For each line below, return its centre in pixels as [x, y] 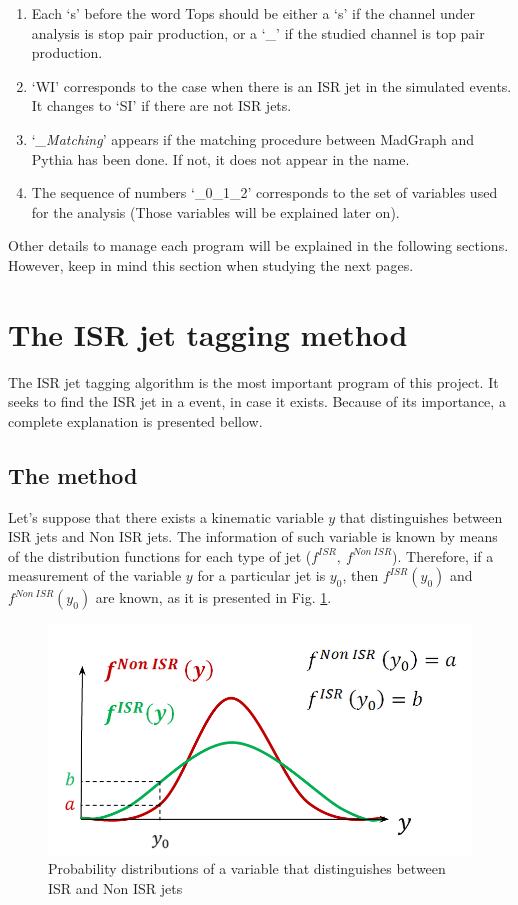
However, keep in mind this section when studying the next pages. [211, 264]
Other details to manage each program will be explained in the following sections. [258, 245]
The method [73, 474]
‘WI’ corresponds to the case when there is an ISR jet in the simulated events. [271, 85]
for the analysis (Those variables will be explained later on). [215, 211]
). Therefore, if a [443, 555]
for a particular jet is [261, 575]
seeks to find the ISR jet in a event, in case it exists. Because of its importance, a [257, 401]
